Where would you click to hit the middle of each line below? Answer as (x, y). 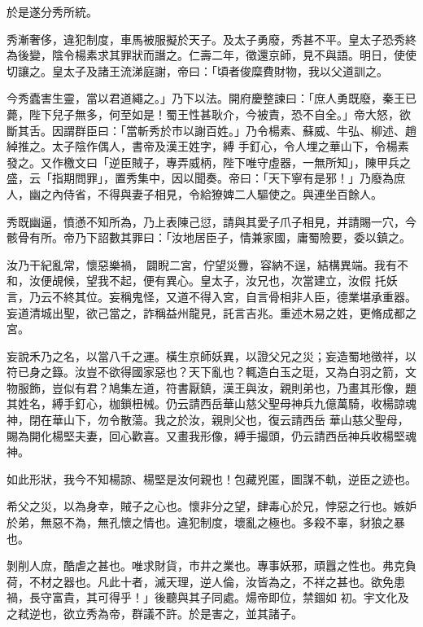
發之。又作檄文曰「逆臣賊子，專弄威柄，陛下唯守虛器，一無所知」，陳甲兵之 (209, 162)
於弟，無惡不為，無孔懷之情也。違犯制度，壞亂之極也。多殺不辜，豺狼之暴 (206, 522)
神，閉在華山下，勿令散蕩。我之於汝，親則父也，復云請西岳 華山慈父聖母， (208, 420)
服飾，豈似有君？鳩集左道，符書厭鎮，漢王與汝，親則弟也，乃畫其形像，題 (217, 387)
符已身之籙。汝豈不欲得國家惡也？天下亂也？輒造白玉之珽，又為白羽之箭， (206, 372)
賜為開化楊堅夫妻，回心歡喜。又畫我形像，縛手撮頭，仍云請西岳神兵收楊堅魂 (211, 435)
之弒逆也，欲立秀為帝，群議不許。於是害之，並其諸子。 (155, 613)
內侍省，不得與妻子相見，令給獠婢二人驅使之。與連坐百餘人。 (217, 193)
